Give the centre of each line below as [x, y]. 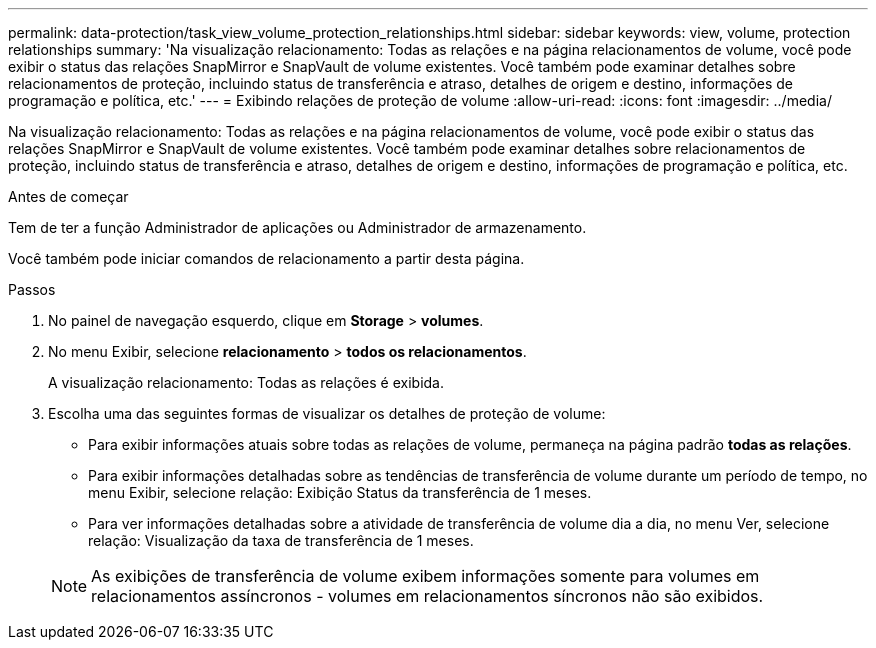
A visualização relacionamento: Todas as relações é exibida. [246, 382]
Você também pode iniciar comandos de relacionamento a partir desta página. [266, 258]
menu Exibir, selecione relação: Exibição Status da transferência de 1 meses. [340, 492]
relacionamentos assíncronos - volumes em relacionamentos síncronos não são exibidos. [427, 596]
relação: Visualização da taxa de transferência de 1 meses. [281, 540]
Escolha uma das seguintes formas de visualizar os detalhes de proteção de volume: [327, 413]
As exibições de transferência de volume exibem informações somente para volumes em [425, 576]
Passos [32, 289]
